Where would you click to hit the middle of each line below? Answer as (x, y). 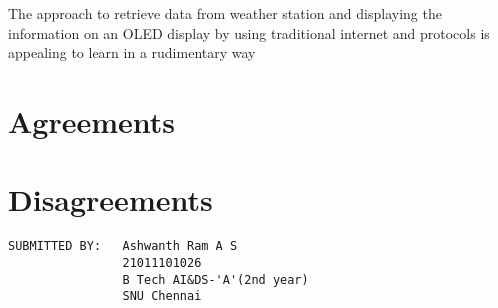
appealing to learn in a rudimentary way (132, 52)
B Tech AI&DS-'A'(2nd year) (215, 279)
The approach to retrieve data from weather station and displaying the (225, 13)
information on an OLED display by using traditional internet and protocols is (249, 32)
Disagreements (110, 199)
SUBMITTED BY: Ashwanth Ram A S (123, 246)
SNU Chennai (162, 296)
